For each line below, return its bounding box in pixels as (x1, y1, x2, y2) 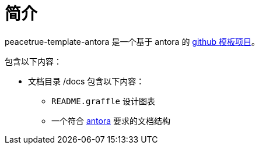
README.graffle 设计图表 (51, 95, 155, 106)
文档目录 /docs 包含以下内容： (28, 76, 145, 86)
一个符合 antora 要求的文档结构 (51, 115, 170, 126)
